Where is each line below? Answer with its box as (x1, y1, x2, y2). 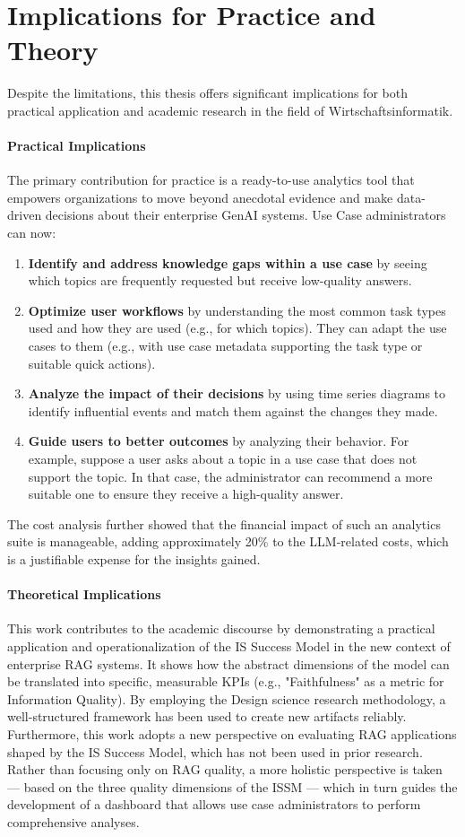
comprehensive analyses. (7, 812, 140, 831)
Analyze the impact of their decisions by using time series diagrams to (28, 384, 446, 403)
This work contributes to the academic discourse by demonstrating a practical (7, 619, 435, 638)
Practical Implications (7, 136, 146, 155)
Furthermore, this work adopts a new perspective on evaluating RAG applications (7, 724, 457, 743)
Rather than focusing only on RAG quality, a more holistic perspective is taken (7, 760, 443, 779)
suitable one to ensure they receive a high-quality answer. (28, 484, 344, 503)
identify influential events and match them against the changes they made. (28, 401, 438, 420)
